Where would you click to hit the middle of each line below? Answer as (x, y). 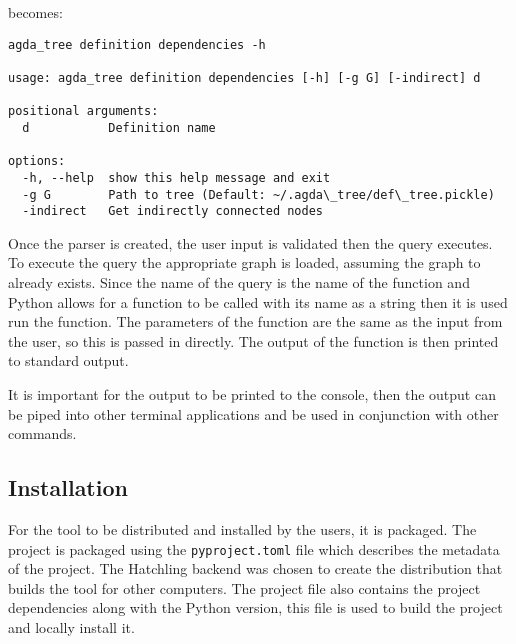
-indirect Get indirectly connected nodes (172, 211)
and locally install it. (71, 626)
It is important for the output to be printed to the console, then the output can (252, 393)
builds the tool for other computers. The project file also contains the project (244, 587)
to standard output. (68, 360)
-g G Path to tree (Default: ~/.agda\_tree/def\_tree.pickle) (258, 194)
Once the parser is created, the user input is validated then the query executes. (250, 242)
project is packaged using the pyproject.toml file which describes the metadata (254, 548)
